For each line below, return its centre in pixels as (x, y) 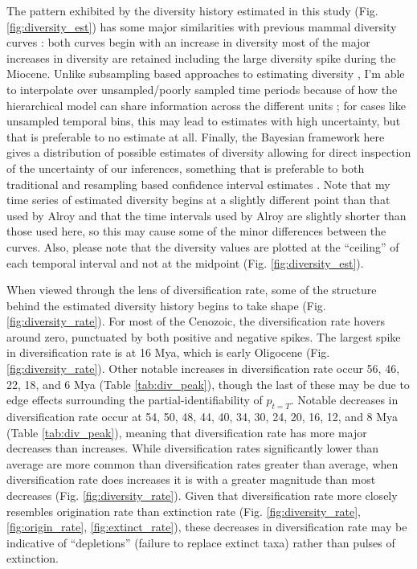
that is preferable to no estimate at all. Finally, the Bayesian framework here (196, 136)
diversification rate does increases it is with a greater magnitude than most (191, 479)
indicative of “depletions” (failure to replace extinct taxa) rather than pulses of (201, 542)
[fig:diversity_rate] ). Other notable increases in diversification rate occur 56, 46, (203, 368)
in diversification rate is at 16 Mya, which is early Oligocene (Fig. (168, 352)
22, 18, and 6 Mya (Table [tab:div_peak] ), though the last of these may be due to (208, 384)
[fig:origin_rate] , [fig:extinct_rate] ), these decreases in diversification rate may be (207, 527)
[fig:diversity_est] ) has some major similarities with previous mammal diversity (202, 26)
